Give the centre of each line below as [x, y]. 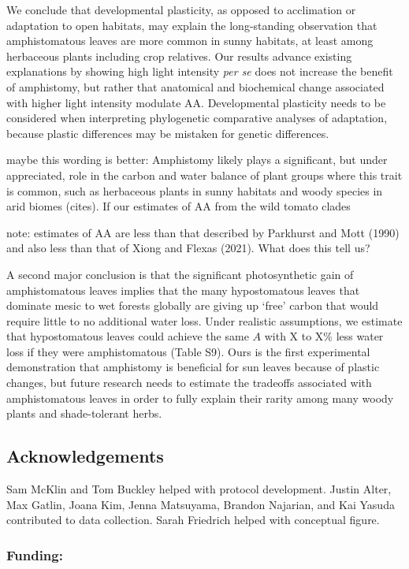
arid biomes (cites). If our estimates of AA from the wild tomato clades [178, 206]
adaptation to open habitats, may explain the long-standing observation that [192, 25]
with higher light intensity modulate [94, 102]
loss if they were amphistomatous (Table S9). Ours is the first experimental [188, 351]
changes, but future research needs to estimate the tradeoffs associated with [189, 383]
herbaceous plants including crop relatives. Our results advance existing [179, 56]
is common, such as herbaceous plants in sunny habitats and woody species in [195, 190]
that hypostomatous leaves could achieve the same [128, 336]
